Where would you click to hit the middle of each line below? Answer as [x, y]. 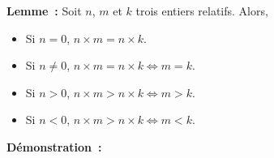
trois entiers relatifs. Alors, [202, 11]
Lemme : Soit [44, 11]
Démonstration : [54, 146]
